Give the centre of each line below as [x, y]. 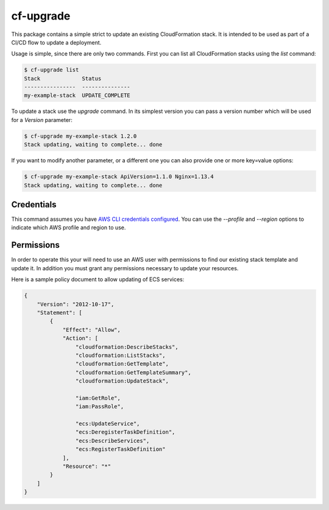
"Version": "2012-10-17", [76, 304]
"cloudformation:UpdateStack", [122, 381]
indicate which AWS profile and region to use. [69, 228]
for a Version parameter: [42, 120]
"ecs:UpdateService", [108, 424]
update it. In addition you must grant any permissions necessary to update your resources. [125, 268]
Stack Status [63, 78]
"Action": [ [80, 338]
